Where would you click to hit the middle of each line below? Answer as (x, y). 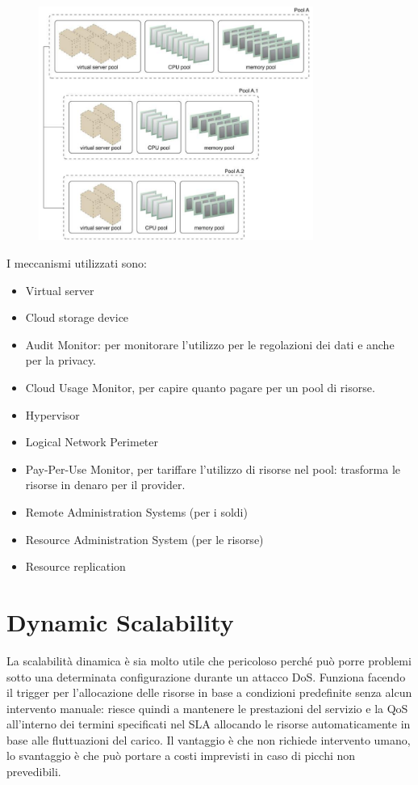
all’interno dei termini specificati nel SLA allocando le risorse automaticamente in (209, 724)
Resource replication (75, 566)
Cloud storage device (77, 317)
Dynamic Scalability (120, 621)
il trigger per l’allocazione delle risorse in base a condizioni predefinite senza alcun (209, 692)
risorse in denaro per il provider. (105, 485)
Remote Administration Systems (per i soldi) (136, 512)
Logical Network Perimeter (92, 442)
